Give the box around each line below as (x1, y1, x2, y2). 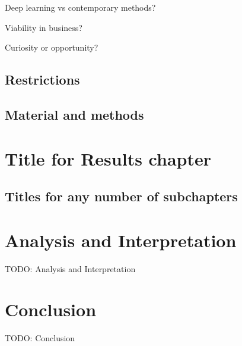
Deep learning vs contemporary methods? (5, 1, 156, 13)
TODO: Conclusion (5, 332, 75, 344)
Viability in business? (5, 21, 82, 33)
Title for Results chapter (5, 146, 211, 170)
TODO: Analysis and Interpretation (5, 262, 136, 275)
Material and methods (5, 105, 144, 123)
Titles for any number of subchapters (5, 187, 238, 205)
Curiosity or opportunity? (5, 41, 98, 54)
